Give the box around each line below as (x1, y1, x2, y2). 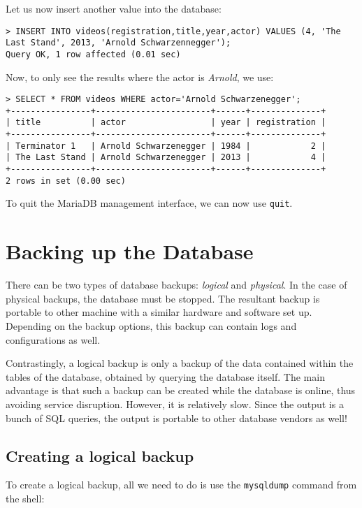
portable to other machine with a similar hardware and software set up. (6, 305, 312, 319)
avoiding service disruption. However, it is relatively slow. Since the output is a (6, 396, 344, 411)
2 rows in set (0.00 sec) (6, 175, 126, 186)
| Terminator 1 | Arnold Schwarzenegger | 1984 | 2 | (6, 140, 326, 151)
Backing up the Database (6, 237, 254, 266)
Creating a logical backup (6, 444, 194, 466)
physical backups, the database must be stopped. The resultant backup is (6, 291, 320, 305)
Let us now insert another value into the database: (6, 1, 222, 15)
